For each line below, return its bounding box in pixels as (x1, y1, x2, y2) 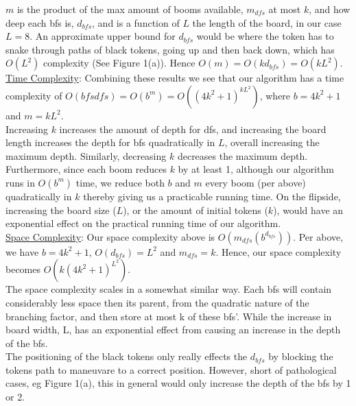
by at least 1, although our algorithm (178, 162, 334, 176)
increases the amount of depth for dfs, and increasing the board (59, 121, 327, 136)
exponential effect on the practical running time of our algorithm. (5, 216, 281, 230)
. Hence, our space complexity (215, 244, 342, 259)
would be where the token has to (196, 29, 334, 43)
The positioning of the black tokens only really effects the (5, 349, 248, 363)
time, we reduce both (75, 175, 165, 189)
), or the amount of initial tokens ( (123, 202, 268, 217)
